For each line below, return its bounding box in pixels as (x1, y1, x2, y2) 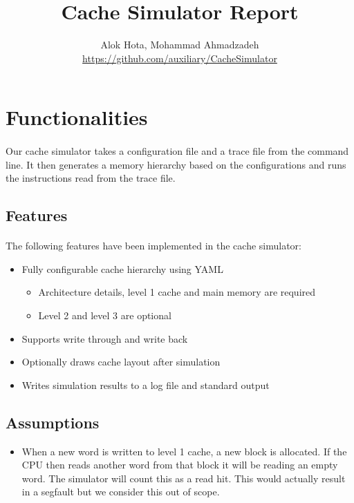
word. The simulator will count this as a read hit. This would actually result (21, 471, 346, 485)
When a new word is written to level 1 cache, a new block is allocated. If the (21, 444, 347, 458)
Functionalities (6, 103, 148, 131)
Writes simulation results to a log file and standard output (21, 377, 270, 392)
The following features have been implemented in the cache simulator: (6, 238, 301, 253)
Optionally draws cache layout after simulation (21, 354, 221, 369)
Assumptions (6, 411, 100, 433)
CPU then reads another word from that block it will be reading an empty (21, 457, 338, 472)
